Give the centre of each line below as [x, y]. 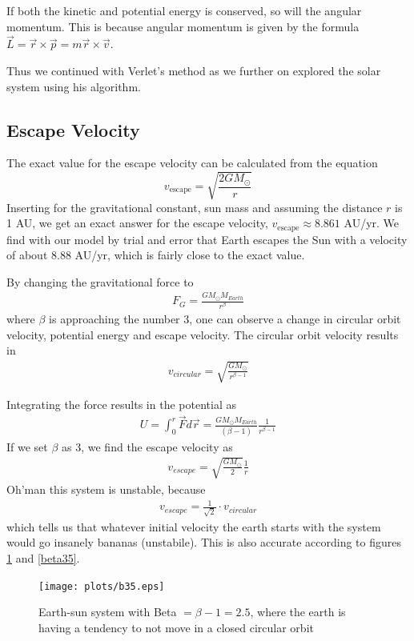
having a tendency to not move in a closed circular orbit [176, 627]
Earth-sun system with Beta [108, 612]
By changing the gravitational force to [100, 281]
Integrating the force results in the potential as [121, 404]
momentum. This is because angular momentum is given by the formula [183, 26]
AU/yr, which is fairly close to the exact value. [190, 255]
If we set [27, 446]
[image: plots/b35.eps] [102, 586]
